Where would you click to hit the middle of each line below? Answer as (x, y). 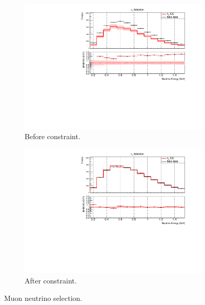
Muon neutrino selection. (43, 298)
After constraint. (51, 280)
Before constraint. (53, 136)
